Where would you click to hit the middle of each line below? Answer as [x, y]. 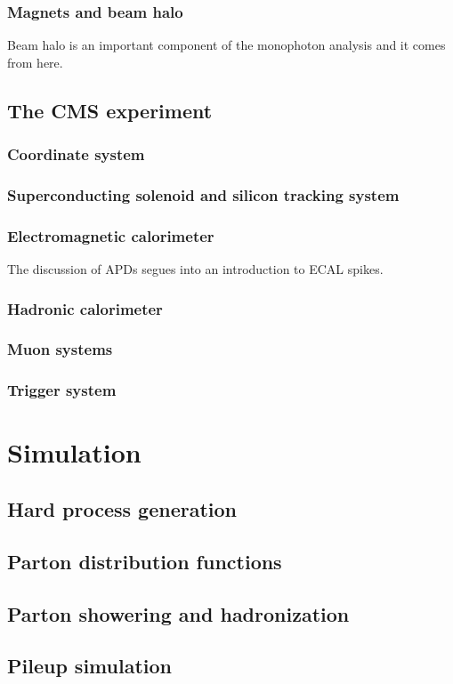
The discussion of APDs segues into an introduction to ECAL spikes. [195, 269]
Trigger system [62, 390]
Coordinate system [76, 154]
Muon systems [60, 349]
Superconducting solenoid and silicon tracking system [203, 194]
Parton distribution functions [145, 561]
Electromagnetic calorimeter [111, 235]
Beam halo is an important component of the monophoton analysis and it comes [226, 45]
